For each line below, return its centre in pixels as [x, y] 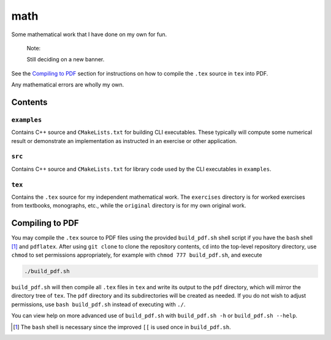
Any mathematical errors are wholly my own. [68, 85]
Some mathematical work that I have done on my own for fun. [89, 34]
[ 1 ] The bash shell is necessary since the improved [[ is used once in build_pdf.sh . [122, 327]
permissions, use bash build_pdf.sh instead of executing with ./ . [98, 304]
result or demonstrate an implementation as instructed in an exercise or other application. [124, 141]
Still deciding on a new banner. [66, 60]
